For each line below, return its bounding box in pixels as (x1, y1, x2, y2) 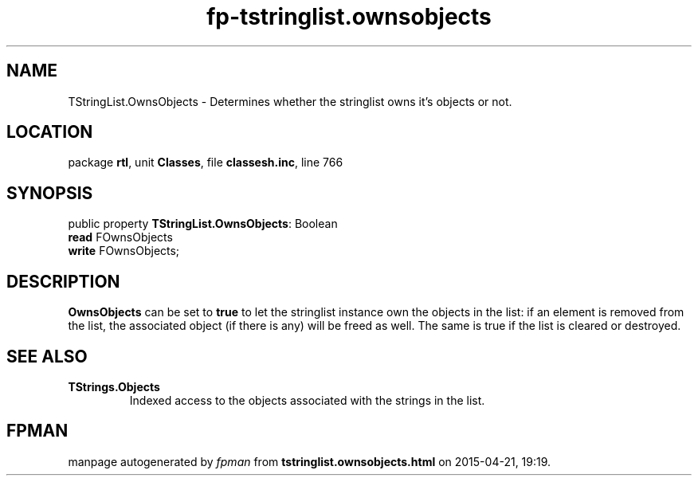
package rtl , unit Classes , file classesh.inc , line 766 (68, 155, 343, 170)
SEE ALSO (6, 346, 88, 366)
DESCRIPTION (6, 271, 120, 292)
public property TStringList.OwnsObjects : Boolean (68, 217, 338, 231)
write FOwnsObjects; (68, 244, 180, 258)
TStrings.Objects (68, 379, 160, 394)
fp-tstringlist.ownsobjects (206, 3, 492, 30)
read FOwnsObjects (68, 230, 173, 245)
